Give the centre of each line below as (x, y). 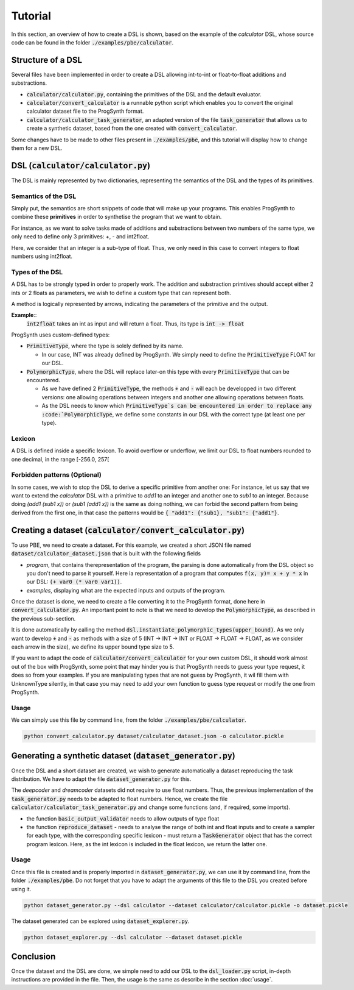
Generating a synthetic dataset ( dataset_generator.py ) (123, 756)
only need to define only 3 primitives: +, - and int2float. (80, 237)
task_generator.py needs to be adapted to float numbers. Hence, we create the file (120, 799)
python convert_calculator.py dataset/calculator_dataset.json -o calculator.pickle (154, 736)
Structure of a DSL (47, 60)
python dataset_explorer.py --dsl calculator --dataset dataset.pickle (133, 937)
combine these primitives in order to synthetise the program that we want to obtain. (116, 217)
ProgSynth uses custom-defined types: (61, 335)
